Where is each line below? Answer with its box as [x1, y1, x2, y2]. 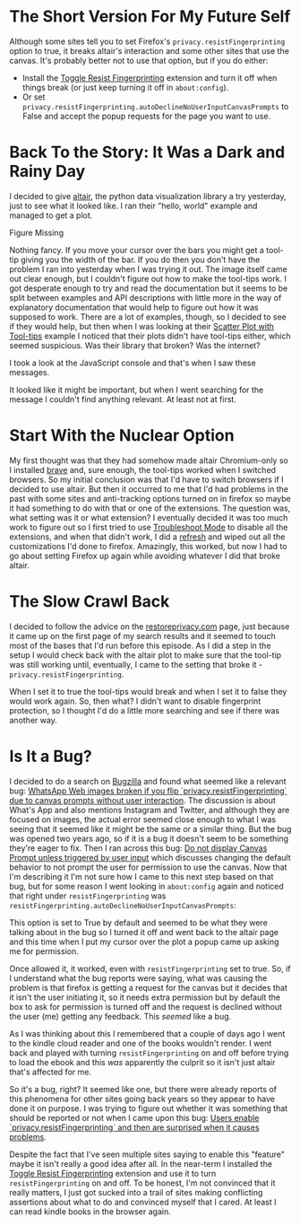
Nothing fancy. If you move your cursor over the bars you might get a [9, 244, 264, 255]
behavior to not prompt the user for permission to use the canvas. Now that [9, 862, 287, 872]
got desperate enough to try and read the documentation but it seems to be [9, 283, 288, 293]
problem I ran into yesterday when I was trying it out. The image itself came [9, 263, 288, 275]
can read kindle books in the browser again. [9, 1205, 172, 1217]
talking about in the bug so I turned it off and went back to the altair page [9, 926, 279, 937]
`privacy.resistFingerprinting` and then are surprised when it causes [9, 1122, 260, 1133]
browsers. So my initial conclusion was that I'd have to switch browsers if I [9, 474, 284, 485]
